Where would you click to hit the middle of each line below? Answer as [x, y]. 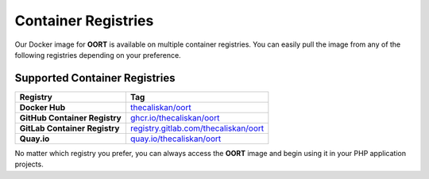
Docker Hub [43, 107]
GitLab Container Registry [70, 128]
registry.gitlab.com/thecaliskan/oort [197, 128]
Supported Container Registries [95, 78]
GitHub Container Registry [71, 117]
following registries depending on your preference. [98, 55]
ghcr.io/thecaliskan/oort [175, 117]
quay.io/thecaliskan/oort [176, 139]
